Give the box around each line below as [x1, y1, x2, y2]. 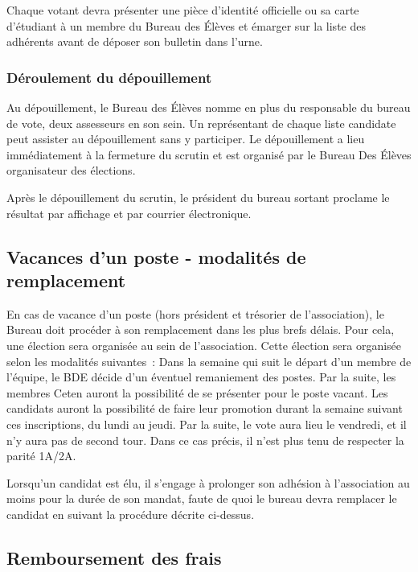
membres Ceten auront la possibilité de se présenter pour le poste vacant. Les [6, 384, 388, 401]
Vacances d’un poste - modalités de [6, 244, 306, 269]
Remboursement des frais [6, 545, 222, 570]
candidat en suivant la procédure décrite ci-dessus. [6, 505, 255, 522]
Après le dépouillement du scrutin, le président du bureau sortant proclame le [6, 188, 390, 205]
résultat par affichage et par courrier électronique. [6, 204, 252, 221]
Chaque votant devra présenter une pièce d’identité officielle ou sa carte [6, 2, 359, 18]
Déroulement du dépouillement [6, 67, 212, 87]
